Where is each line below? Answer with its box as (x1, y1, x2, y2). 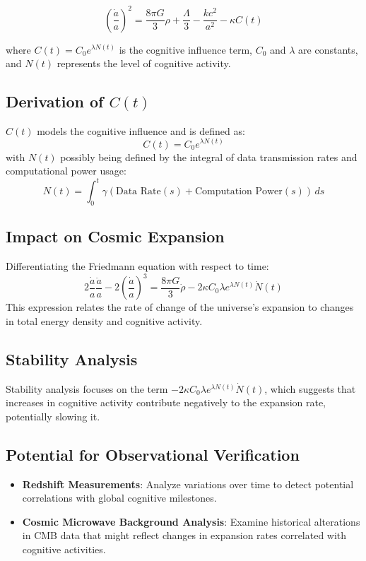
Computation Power (194, 187, 283, 197)
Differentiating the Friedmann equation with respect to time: (6, 259, 269, 273)
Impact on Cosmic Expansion (6, 225, 225, 247)
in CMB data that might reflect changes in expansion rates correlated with (22, 528, 347, 543)
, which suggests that (264, 381, 356, 396)
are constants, (298, 42, 358, 57)
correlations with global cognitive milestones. (22, 490, 217, 505)
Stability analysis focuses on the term (6, 381, 168, 396)
